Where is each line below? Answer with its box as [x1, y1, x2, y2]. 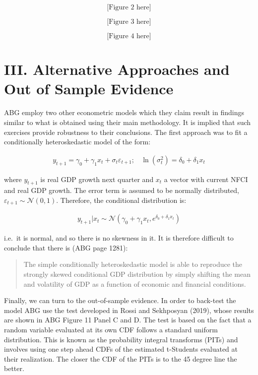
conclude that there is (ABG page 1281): [4, 242, 128, 252]
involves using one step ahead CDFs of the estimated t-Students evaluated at [4, 344, 238, 354]
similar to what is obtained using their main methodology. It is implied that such [4, 117, 251, 127]
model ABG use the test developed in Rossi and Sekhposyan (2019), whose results [4, 305, 254, 315]
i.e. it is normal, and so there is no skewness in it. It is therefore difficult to [4, 233, 234, 243]
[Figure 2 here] [107, 4, 151, 11]
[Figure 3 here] [107, 18, 151, 25]
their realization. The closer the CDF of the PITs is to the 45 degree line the [4, 353, 237, 364]
